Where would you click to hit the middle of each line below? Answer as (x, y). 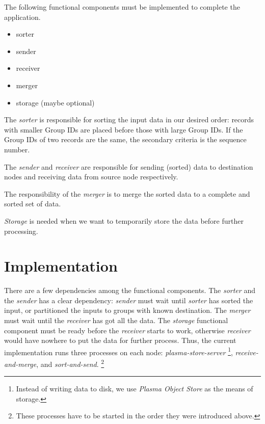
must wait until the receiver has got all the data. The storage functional (116, 320)
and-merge (20, 364)
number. (17, 149)
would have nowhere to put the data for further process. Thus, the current (120, 340)
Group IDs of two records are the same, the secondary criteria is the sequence (125, 139)
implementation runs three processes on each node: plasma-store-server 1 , (118, 351)
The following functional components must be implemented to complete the (122, 7)
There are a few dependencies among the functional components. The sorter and (130, 290)
